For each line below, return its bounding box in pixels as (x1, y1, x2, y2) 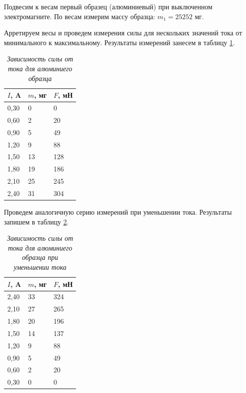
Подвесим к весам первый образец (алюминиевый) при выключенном (4, 1, 213, 11)
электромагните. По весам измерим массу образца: (4, 11, 155, 21)
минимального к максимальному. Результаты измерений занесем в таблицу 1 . (4, 37, 235, 47)
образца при (22, 252, 58, 262)
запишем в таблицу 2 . (4, 216, 69, 226)
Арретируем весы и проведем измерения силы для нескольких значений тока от (4, 28, 242, 38)
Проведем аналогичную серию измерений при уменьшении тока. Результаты (4, 207, 232, 217)
